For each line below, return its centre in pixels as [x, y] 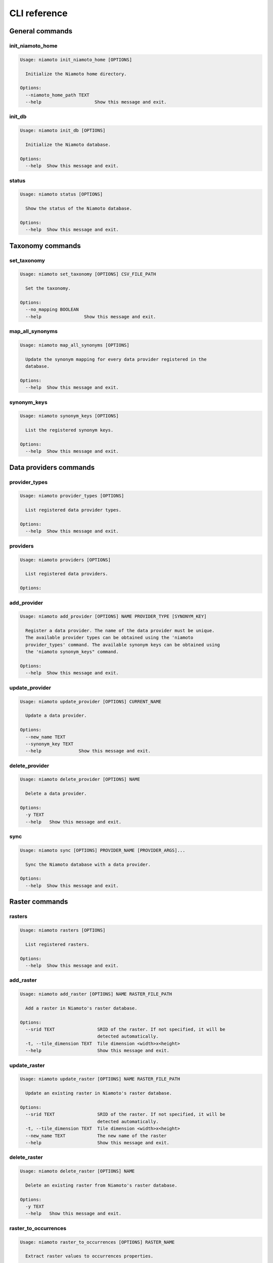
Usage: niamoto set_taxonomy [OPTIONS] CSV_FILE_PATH [88, 274]
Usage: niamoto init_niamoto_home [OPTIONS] [76, 60]
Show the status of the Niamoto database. [79, 209]
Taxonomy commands [45, 246]
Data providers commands [52, 467]
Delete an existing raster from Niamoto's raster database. [101, 1185]
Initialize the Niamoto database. [68, 144]
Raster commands [39, 902]
